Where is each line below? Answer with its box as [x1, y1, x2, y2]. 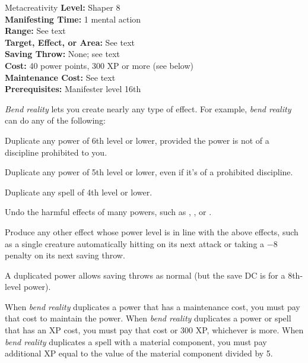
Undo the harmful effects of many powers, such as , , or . [5, 206, 212, 218]
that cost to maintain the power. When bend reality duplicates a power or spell [5, 312, 291, 324]
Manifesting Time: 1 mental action [5, 12, 141, 25]
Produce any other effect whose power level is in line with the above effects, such [5, 225, 299, 238]
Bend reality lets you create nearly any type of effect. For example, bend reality [5, 102, 291, 115]
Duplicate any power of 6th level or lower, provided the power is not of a [5, 134, 269, 146]
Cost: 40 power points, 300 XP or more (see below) [5, 59, 193, 71]
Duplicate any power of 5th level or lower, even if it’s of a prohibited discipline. [5, 166, 293, 178]
